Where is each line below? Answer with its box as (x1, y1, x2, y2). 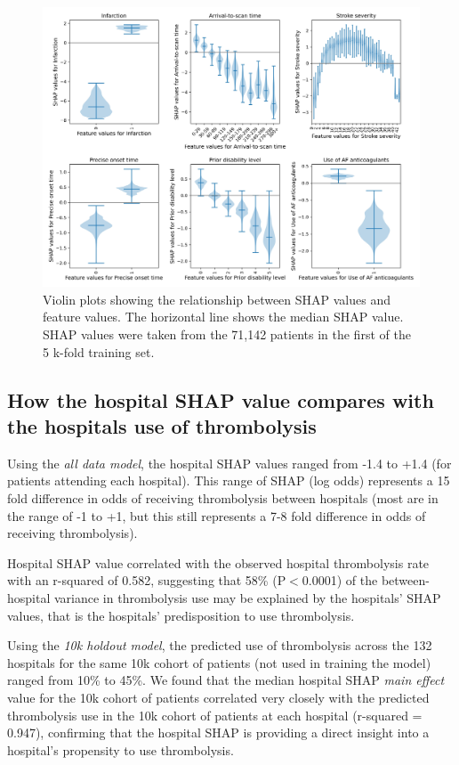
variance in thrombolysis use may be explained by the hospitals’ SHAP (53, 588, 441, 606)
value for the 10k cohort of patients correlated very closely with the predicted (7, 688, 430, 706)
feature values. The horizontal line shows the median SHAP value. (43, 307, 404, 326)
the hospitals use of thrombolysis (7, 412, 317, 440)
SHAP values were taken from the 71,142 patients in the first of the (43, 325, 411, 344)
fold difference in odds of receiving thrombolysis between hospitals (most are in (7, 489, 439, 508)
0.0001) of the (302, 571, 378, 590)
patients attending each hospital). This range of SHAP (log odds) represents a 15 (7, 471, 450, 490)
